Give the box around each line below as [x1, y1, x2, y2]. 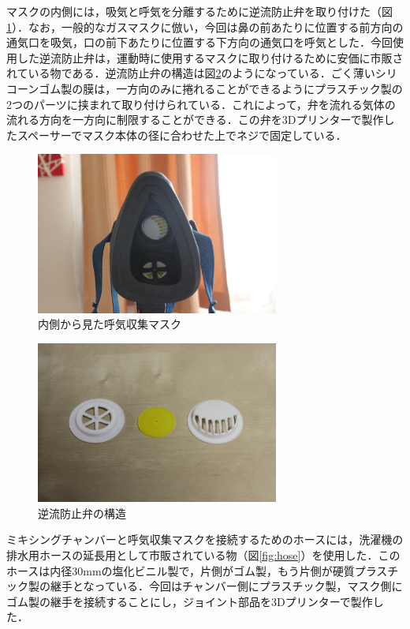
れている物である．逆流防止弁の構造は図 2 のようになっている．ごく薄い [6, 65, 375, 81]
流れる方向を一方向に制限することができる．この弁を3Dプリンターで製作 [6, 111, 384, 128]
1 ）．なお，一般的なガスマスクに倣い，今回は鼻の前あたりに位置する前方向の [6, 18, 404, 35]
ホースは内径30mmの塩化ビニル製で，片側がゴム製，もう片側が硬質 [6, 562, 355, 578]
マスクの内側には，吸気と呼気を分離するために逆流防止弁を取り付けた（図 [6, 3, 393, 19]
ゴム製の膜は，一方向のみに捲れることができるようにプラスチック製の [39, 80, 403, 96]
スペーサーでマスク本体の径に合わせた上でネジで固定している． [17, 126, 347, 143]
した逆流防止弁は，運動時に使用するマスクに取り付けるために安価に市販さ [17, 49, 404, 66]
